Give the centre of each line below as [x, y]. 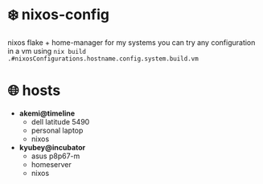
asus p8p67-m [55, 156]
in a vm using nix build [47, 51]
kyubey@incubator [52, 147]
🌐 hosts [34, 90]
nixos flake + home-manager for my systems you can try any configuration [131, 42]
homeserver [51, 164]
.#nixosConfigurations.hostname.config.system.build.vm [103, 59]
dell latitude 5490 [60, 121]
